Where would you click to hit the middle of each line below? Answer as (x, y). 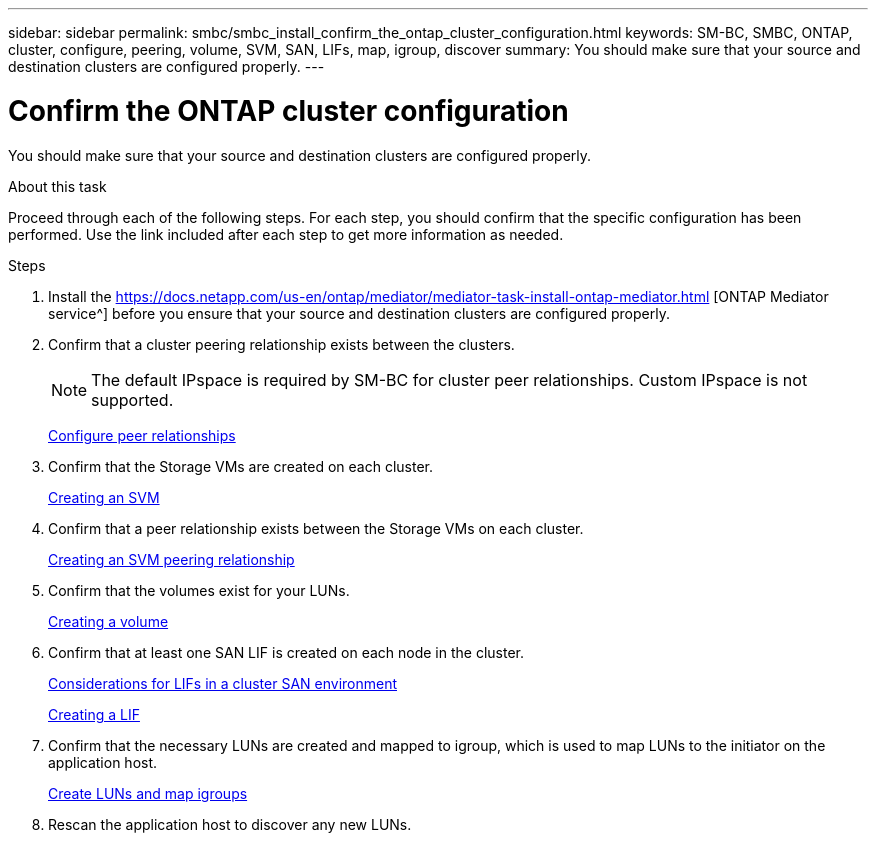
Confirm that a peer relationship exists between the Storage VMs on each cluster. (316, 528)
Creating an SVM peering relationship (171, 559)
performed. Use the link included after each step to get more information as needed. (286, 234)
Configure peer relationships (142, 435)
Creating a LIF (94, 714)
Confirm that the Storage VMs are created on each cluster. (240, 466)
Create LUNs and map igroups (148, 793)
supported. (132, 399)
